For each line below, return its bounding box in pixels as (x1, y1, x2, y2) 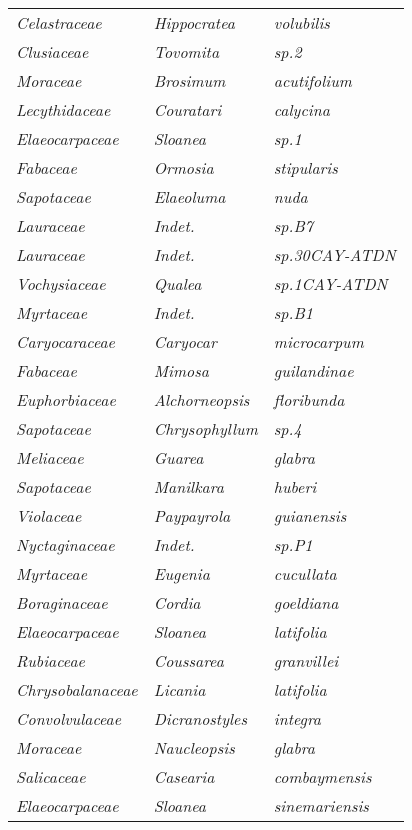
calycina (273, 98, 330, 121)
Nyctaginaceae (16, 533, 115, 556)
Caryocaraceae (16, 330, 115, 353)
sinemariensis (273, 794, 369, 817)
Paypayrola (153, 504, 231, 527)
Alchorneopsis (153, 388, 250, 411)
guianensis (273, 504, 347, 527)
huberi (273, 475, 317, 498)
